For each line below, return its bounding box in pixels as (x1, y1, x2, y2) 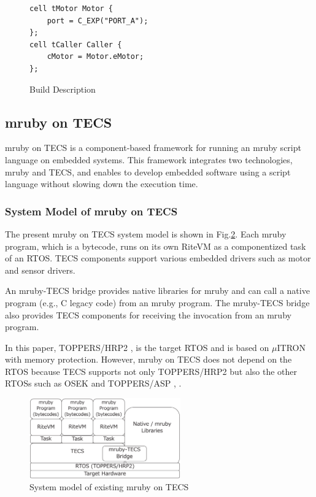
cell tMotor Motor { (29, 4, 114, 13)
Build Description (29, 82, 96, 95)
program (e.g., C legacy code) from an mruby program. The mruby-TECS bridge (5, 296, 310, 309)
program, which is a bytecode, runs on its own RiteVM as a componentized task (5, 239, 306, 252)
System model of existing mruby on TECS (29, 480, 189, 493)
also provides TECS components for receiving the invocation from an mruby (5, 308, 291, 321)
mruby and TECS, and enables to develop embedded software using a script (5, 165, 291, 178)
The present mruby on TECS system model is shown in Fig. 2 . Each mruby (5, 227, 287, 240)
